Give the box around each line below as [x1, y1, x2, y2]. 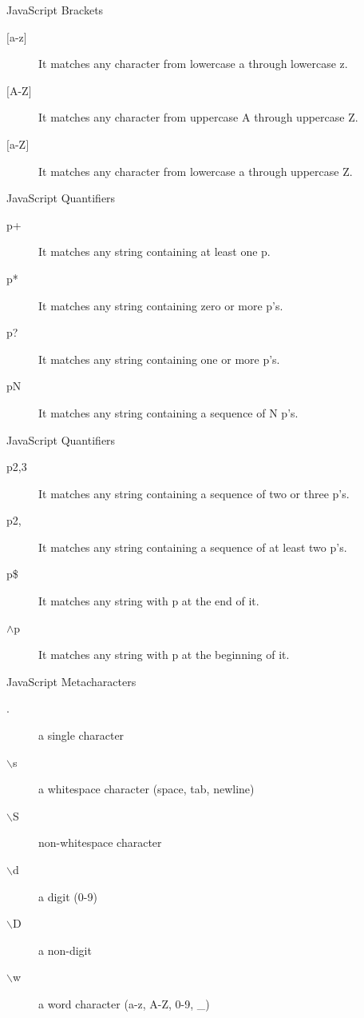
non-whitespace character [38, 834, 162, 851]
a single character [38, 727, 125, 744]
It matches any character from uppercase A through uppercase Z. [38, 109, 358, 126]
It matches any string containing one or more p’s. [38, 350, 280, 367]
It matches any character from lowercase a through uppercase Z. [38, 162, 353, 179]
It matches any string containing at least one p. [38, 243, 271, 260]
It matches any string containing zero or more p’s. [38, 297, 283, 313]
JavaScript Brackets [6, 2, 104, 18]
